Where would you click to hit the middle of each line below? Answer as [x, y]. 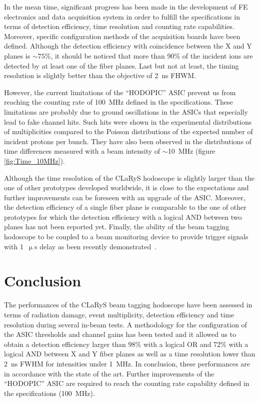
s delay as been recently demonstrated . [96, 246]
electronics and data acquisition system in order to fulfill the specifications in [122, 16]
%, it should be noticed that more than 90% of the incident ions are [149, 55]
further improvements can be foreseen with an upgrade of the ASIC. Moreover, [125, 197]
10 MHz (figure [191, 151]
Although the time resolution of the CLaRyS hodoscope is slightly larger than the [129, 177]
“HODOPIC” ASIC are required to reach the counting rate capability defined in [127, 383]
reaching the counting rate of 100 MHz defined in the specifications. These [118, 102]
